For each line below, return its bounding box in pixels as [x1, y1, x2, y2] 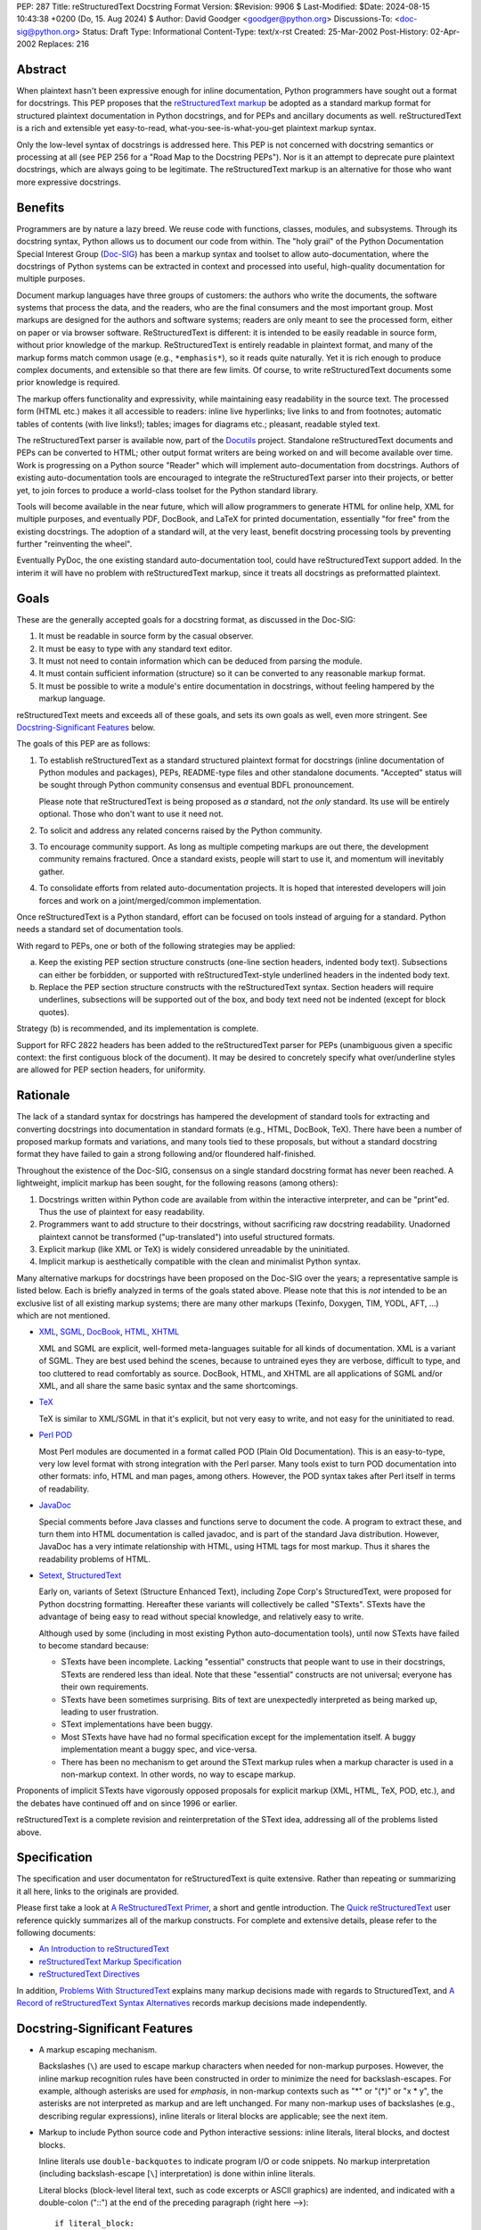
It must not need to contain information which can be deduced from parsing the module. [38, 656, 363, 666]
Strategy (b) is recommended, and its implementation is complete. [16, 1023, 259, 1034]
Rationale [16, 1088, 70, 1103]
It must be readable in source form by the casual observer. [38, 631, 254, 641]
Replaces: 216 [37, 38, 89, 49]
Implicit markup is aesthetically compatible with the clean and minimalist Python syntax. [38, 1256, 361, 1267]
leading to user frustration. [61, 1706, 159, 1717]
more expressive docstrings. [16, 177, 121, 187]
